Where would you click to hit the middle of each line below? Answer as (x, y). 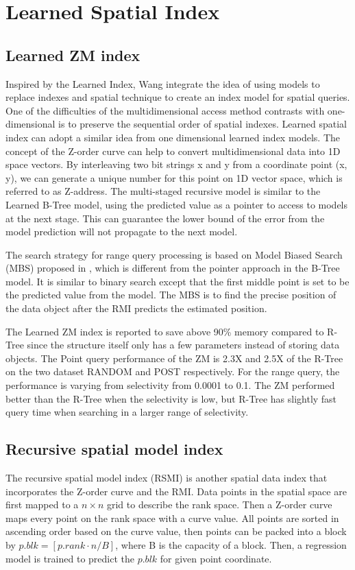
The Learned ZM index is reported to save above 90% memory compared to (165, 331)
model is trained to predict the (70, 558)
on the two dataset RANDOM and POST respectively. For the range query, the (173, 371)
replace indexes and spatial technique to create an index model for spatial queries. (178, 97)
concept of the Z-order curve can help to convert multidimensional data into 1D (173, 151)
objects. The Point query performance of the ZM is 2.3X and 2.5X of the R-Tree (174, 358)
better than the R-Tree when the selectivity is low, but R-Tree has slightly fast (171, 398)
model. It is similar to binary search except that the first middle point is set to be (177, 281)
